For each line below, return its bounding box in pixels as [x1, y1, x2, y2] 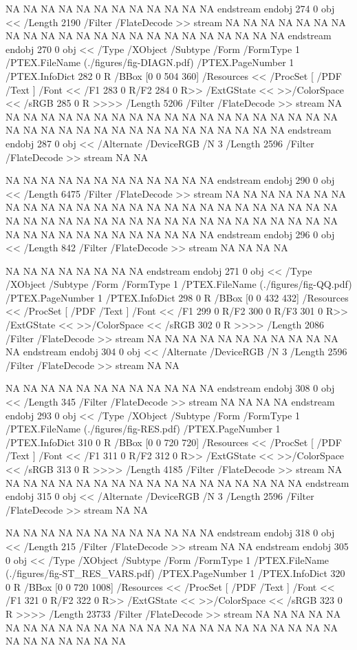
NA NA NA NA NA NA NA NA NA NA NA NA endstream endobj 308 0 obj [6, 381, 335, 395]
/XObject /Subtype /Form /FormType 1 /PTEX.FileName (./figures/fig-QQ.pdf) [6, 277, 352, 291]
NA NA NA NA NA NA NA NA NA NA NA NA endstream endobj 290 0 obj [6, 173, 335, 187]
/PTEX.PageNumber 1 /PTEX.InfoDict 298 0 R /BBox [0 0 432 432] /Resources [6, 290, 349, 304]
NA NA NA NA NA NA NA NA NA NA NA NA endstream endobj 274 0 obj [6, 1, 335, 15]
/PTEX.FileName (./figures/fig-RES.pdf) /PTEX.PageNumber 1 [6, 421, 281, 436]
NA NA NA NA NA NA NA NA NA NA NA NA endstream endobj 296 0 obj [6, 227, 335, 241]
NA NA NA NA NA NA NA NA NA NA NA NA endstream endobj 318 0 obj [6, 525, 335, 540]
